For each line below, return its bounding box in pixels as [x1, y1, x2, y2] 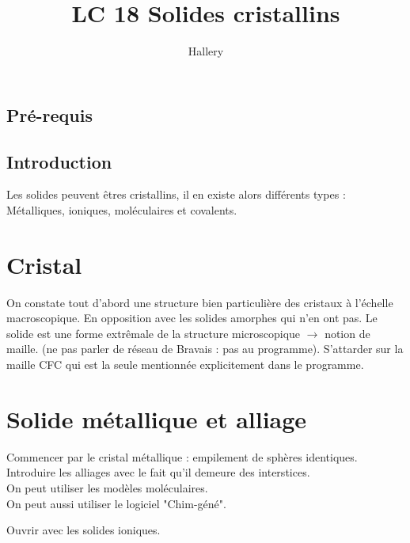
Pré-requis [6, 102, 93, 127]
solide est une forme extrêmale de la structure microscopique [6, 325, 301, 341]
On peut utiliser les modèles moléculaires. [6, 479, 208, 496]
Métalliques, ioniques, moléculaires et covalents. [6, 201, 237, 218]
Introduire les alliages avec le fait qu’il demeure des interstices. [6, 464, 310, 480]
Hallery [188, 43, 224, 59]
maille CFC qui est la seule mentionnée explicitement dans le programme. [6, 356, 364, 372]
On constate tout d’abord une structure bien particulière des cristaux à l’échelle [6, 294, 393, 310]
